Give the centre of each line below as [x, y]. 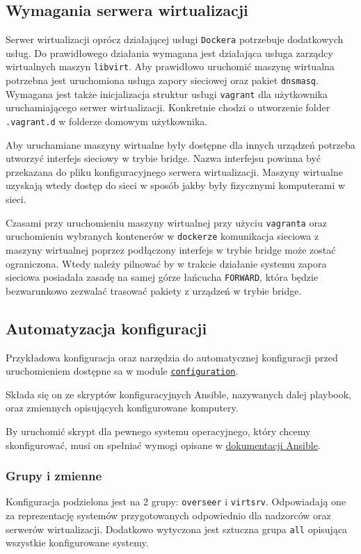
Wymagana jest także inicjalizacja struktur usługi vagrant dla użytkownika [167, 93]
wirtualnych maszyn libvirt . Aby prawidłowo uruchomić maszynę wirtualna [170, 66]
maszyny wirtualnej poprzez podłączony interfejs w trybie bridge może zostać [171, 249]
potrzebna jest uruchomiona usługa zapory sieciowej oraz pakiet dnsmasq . [162, 80]
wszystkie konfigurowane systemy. [77, 543]
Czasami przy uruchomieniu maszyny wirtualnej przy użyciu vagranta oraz [167, 222]
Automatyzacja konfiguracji [106, 328]
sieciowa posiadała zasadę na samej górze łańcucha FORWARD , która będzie [162, 277]
